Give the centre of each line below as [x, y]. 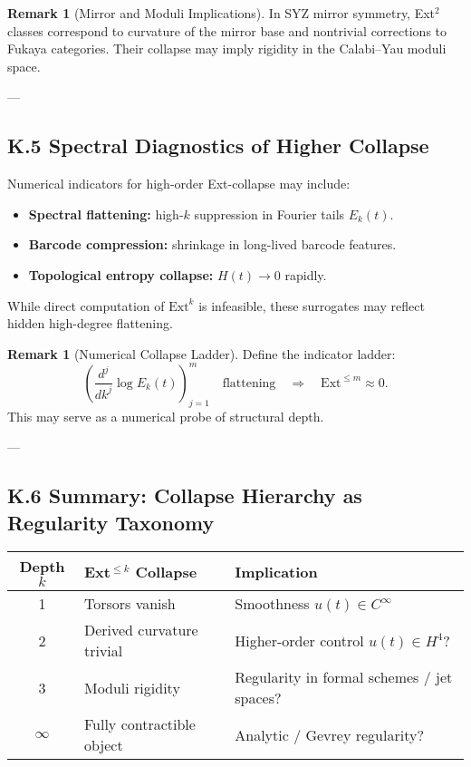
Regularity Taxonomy [111, 522]
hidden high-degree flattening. [90, 323]
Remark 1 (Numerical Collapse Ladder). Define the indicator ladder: [202, 353]
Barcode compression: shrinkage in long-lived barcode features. [212, 244]
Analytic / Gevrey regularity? [329, 734]
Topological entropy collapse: [121, 274]
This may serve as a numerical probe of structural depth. [166, 416]
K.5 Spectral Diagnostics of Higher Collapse [218, 146]
